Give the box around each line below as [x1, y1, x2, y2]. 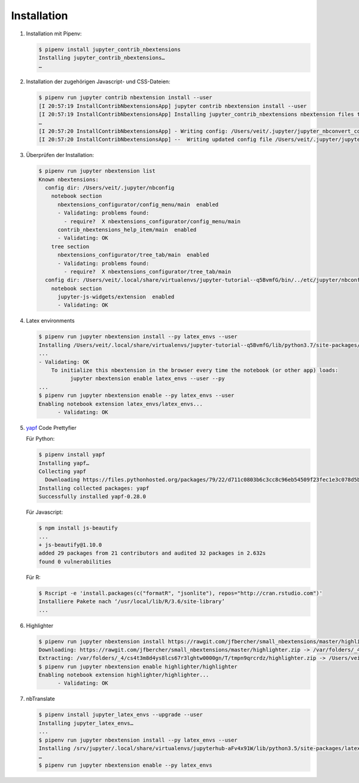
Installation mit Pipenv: [26, 30, 82, 37]
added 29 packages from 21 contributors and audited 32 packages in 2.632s [38, 550, 266, 557]
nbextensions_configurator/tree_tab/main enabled [57, 252, 209, 258]
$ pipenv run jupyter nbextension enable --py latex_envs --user [38, 392, 235, 399]
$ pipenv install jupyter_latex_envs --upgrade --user [38, 711, 203, 718]
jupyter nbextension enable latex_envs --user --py [69, 375, 225, 382]
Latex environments [26, 317, 75, 324]
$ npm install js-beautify [38, 525, 118, 532]
